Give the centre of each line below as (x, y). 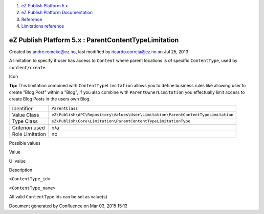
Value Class (25, 115)
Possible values (25, 143)
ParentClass (65, 108)
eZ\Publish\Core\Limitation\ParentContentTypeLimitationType (121, 121)
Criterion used (28, 128)
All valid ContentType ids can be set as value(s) (58, 197)
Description (21, 170)
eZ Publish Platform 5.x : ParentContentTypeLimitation (94, 40)
